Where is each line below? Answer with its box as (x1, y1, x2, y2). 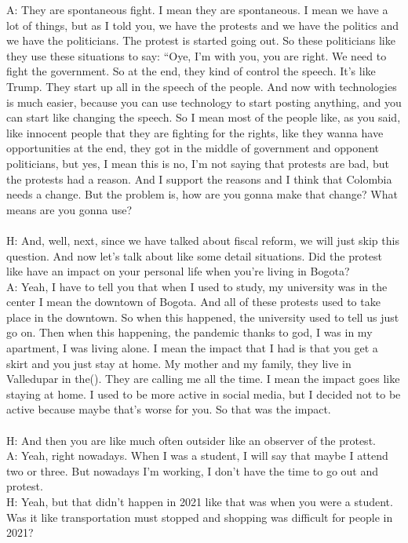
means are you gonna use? (6, 201, 133, 217)
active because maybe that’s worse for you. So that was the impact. (6, 401, 331, 417)
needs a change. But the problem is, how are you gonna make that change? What (6, 186, 398, 202)
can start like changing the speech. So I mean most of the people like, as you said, (6, 109, 401, 126)
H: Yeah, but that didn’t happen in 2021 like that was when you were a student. (6, 494, 393, 509)
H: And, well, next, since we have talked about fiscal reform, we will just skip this (6, 231, 399, 248)
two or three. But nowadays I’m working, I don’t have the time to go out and (6, 462, 379, 479)
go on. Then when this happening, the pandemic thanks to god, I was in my (6, 324, 373, 341)
